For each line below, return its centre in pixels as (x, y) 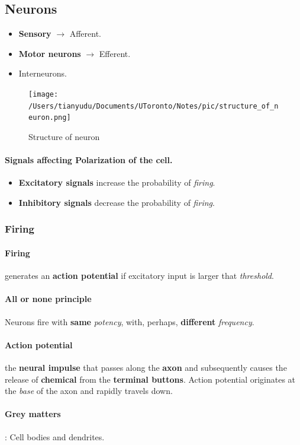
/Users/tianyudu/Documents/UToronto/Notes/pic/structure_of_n (154, 106)
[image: (43, 94)
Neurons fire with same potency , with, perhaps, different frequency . (130, 321)
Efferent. (115, 53)
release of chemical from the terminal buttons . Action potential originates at (150, 379)
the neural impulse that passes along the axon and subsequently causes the (146, 367)
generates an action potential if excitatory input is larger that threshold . (139, 276)
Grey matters (33, 414)
